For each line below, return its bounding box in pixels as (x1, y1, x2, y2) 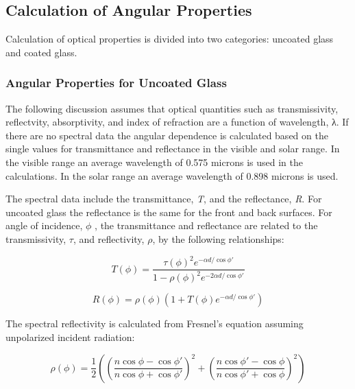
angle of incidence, (5, 218, 83, 233)
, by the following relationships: (152, 231, 284, 246)
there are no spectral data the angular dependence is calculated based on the (5, 128, 328, 142)
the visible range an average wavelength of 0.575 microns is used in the (5, 154, 303, 169)
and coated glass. (5, 45, 77, 59)
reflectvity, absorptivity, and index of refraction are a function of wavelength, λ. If (5, 115, 349, 129)
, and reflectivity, (73, 231, 145, 246)
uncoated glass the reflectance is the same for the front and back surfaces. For (5, 204, 332, 219)
